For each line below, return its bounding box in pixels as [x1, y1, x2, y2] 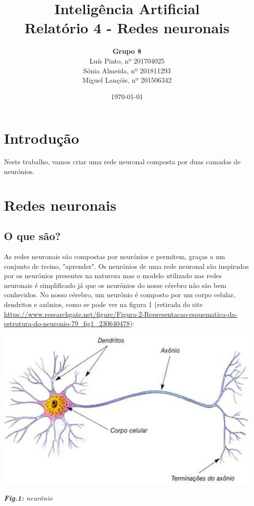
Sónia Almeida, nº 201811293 [83, 65, 171, 75]
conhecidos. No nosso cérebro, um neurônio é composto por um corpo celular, [4, 289, 236, 300]
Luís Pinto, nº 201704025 [89, 55, 165, 66]
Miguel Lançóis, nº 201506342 [82, 75, 172, 85]
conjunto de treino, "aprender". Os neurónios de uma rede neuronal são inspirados [4, 261, 249, 271]
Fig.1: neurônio [4, 493, 53, 503]
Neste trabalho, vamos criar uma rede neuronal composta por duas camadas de [4, 156, 241, 167]
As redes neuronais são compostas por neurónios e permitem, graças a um [4, 251, 225, 261]
